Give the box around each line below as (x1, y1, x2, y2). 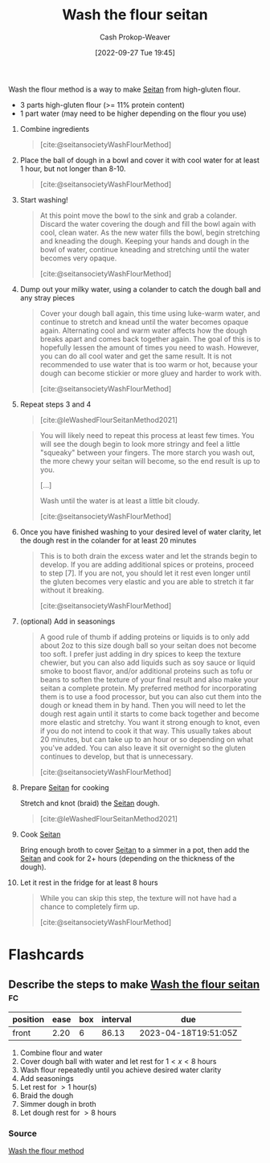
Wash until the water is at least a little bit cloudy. (39, 496, 200, 506)
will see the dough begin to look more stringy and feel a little (39, 439, 240, 448)
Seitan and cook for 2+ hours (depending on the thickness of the (19, 854, 235, 863)
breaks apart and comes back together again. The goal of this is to (39, 334, 261, 343)
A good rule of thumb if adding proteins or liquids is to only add (39, 632, 250, 641)
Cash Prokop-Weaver (99, 32, 171, 42)
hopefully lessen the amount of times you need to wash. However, (39, 342, 260, 352)
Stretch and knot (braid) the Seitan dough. (19, 798, 160, 808)
